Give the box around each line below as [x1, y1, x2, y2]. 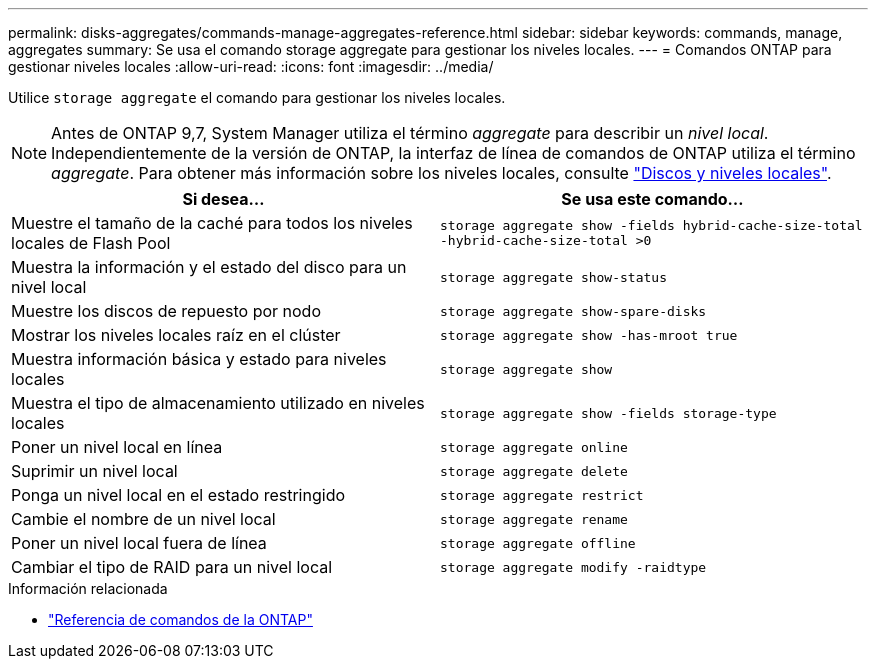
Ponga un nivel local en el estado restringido [11, 485, 346, 505]
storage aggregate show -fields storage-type [440, 405, 777, 421]
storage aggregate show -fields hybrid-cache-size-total [440, 218, 863, 233]
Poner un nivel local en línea [11, 437, 223, 457]
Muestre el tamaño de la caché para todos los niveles [11, 213, 413, 233]
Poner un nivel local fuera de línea [11, 533, 267, 553]
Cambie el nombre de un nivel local [11, 509, 276, 529]
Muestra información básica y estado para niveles [11, 349, 387, 369]
